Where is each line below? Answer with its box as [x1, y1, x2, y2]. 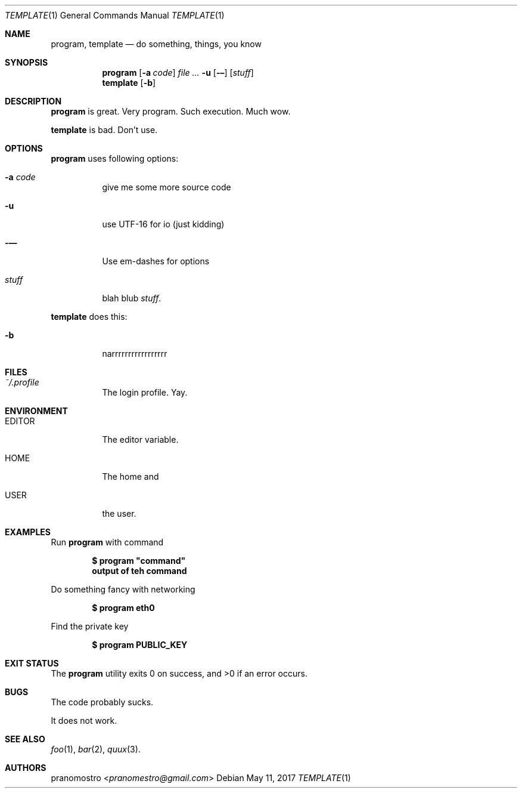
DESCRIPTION [5, 96, 62, 106]
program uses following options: [51, 153, 179, 163]
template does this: [51, 311, 128, 322]
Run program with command [51, 537, 164, 547]
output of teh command [92, 566, 187, 576]
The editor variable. [102, 434, 179, 445]
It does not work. [51, 715, 117, 726]
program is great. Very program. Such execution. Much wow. [51, 106, 291, 116]
